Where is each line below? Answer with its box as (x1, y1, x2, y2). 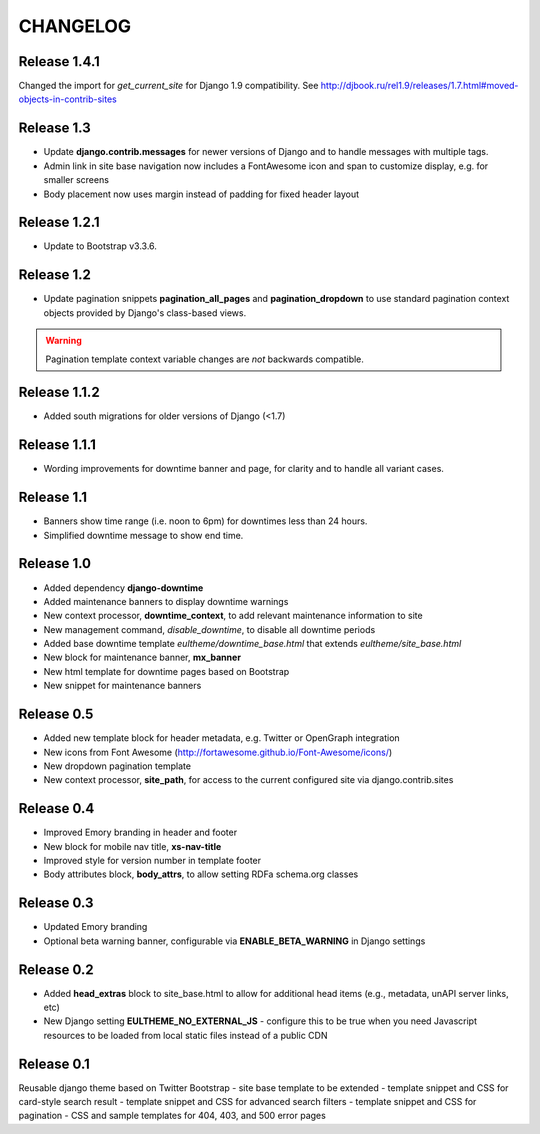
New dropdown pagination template (43, 760, 192, 772)
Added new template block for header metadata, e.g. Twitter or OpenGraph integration (43, 732, 400, 744)
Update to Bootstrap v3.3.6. (43, 240, 157, 252)
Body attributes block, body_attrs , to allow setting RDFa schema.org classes (43, 868, 359, 880)
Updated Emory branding (43, 921, 148, 933)
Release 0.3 (18, 895, 94, 912)
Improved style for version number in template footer (43, 855, 262, 867)
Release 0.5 (18, 706, 94, 723)
